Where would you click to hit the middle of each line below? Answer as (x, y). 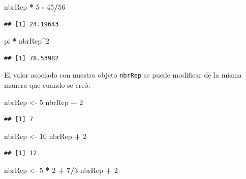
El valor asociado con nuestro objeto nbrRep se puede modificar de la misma (123, 75)
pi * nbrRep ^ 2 (27, 41)
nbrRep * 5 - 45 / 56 (35, 7)
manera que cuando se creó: (47, 85)
